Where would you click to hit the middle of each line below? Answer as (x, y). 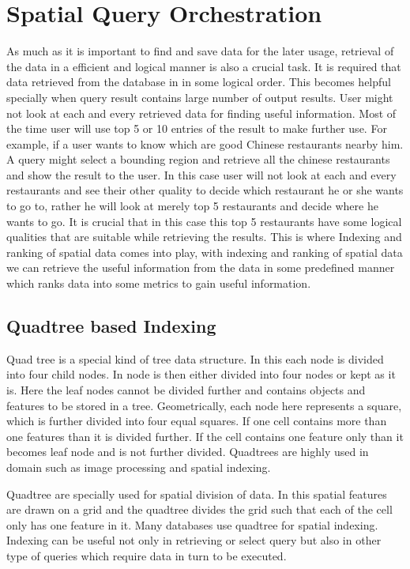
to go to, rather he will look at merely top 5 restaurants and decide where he (192, 206)
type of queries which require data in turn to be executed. (147, 555)
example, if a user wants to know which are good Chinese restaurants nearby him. (205, 143)
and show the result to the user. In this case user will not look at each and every (201, 174)
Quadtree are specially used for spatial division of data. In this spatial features (197, 494)
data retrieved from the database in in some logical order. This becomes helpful (199, 82)
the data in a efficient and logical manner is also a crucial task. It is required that (204, 66)
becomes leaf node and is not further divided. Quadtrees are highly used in (188, 452)
